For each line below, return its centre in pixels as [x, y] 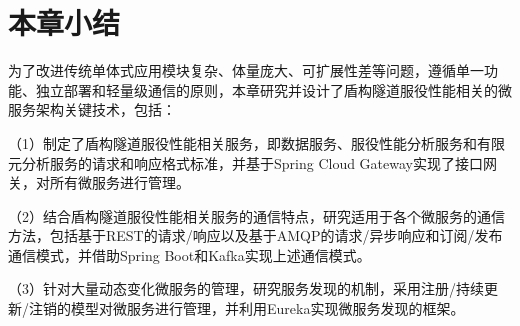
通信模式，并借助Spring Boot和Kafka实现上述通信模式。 [189, 254]
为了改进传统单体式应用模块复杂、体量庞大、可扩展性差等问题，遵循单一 [246, 70]
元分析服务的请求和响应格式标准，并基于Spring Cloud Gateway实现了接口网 [252, 162]
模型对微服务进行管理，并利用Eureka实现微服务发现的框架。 [267, 308]
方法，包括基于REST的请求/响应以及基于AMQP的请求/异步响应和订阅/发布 [255, 235]
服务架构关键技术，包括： [92, 109]
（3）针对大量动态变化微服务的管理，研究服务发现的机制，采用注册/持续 [246, 288]
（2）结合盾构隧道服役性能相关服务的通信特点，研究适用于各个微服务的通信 [256, 215]
